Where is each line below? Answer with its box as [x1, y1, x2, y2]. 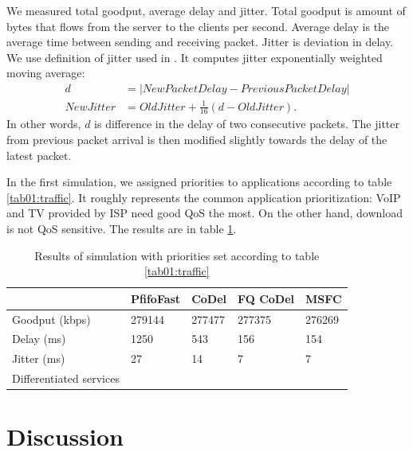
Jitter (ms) [12, 350, 65, 367]
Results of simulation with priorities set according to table [34, 247, 320, 263]
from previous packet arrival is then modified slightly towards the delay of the [6, 131, 387, 147]
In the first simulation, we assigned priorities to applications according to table [6, 173, 392, 190]
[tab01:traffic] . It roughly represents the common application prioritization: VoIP [6, 189, 401, 205]
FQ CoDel [238, 290, 295, 306]
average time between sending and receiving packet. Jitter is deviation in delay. [6, 33, 393, 50]
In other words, [6, 115, 81, 132]
